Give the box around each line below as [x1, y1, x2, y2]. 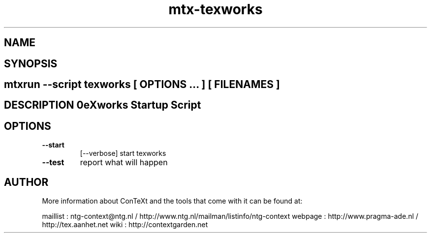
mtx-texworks [168, 1, 263, 18]
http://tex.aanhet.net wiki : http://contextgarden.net [42, 220, 208, 229]
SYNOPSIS [4, 57, 58, 70]
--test [42, 157, 64, 168]
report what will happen [80, 157, 168, 168]
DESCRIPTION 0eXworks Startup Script [4, 99, 201, 112]
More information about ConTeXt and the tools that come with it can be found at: [42, 197, 303, 206]
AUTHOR [4, 176, 49, 188]
